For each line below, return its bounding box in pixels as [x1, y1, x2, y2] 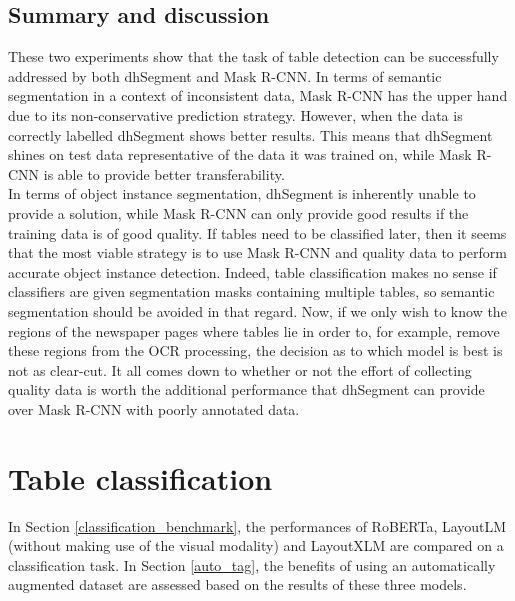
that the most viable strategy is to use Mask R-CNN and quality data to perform [8, 242, 507, 263]
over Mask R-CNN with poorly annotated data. [8, 398, 300, 419]
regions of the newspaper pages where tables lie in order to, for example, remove [8, 320, 500, 341]
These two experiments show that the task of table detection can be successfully [8, 46, 499, 67]
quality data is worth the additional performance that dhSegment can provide [8, 379, 485, 400]
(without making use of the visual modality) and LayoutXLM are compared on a [8, 535, 504, 556]
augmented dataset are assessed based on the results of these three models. [8, 574, 467, 595]
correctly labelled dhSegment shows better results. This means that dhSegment [8, 124, 493, 145]
